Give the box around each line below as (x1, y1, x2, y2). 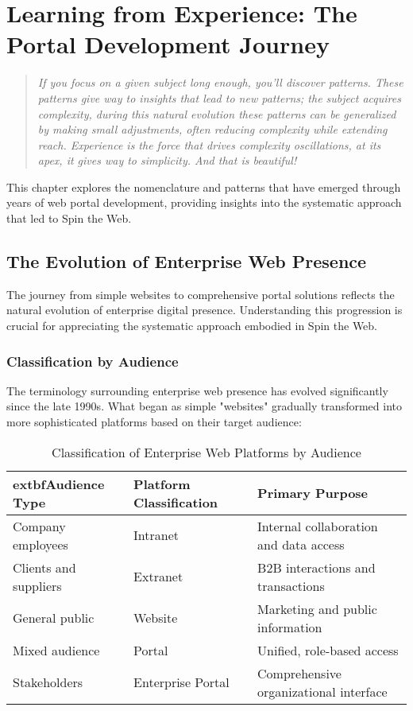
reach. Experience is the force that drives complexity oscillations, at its (37, 136, 381, 153)
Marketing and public (257, 599, 377, 618)
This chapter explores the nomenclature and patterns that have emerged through (6, 178, 401, 195)
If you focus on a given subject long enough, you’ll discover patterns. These (37, 74, 403, 91)
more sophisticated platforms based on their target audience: (6, 414, 302, 430)
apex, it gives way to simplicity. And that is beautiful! (37, 152, 297, 169)
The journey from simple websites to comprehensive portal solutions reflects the (6, 286, 395, 302)
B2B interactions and (257, 558, 376, 577)
